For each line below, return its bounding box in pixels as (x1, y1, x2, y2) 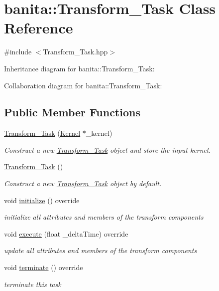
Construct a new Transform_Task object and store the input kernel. (4, 144, 211, 155)
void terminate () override (4, 262, 83, 273)
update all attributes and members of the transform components (4, 245, 197, 256)
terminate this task (4, 279, 61, 289)
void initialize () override (4, 195, 80, 205)
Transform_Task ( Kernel (4, 128, 81, 138)
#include (4, 46, 32, 57)
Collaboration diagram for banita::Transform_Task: (4, 80, 162, 90)
